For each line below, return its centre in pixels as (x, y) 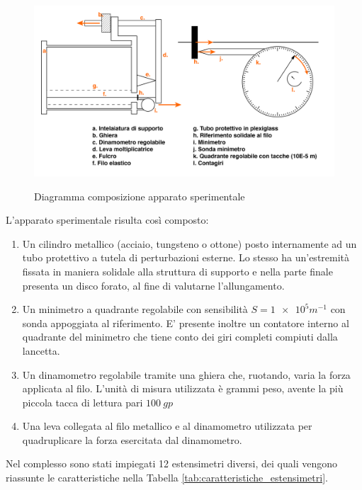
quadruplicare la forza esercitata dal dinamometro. (132, 439)
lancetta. (41, 350)
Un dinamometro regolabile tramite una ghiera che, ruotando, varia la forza (186, 374)
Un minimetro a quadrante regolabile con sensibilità (135, 309)
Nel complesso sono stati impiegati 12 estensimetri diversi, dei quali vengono (172, 463)
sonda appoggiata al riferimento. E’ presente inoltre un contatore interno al (186, 323)
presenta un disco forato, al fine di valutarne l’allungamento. (153, 285)
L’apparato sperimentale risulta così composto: (107, 220)
